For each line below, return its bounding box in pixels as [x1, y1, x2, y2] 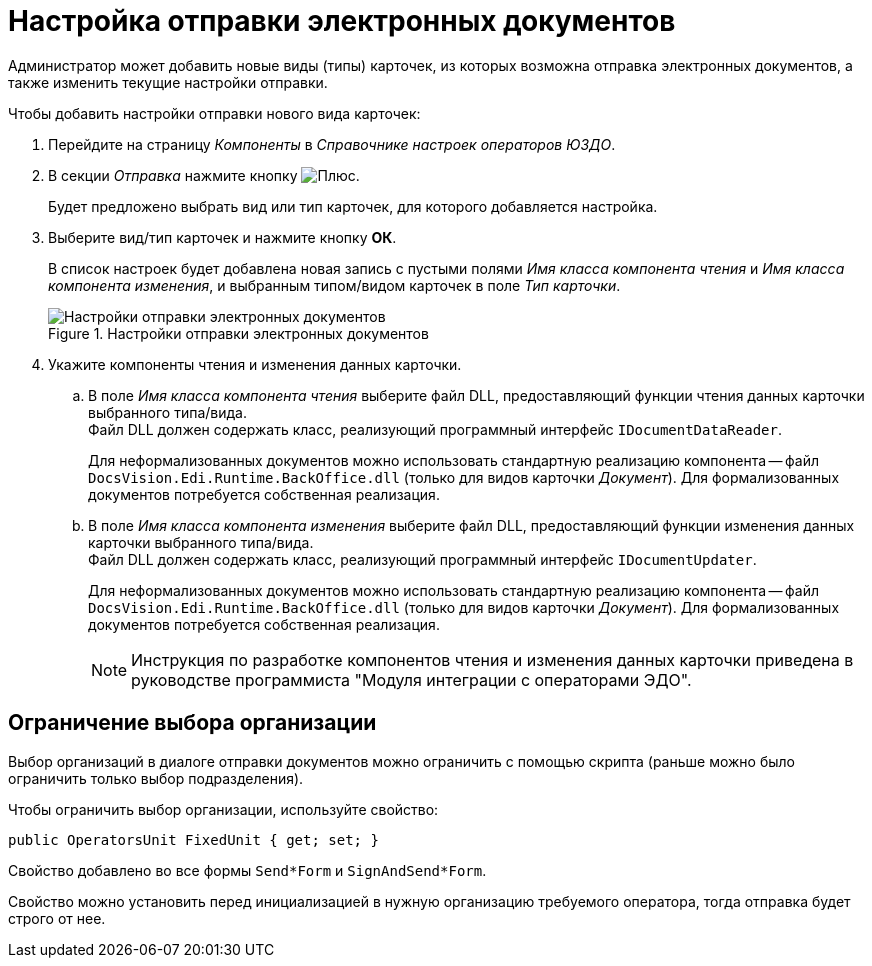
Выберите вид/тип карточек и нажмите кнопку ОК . [48, 228, 397, 246]
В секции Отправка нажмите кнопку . [48, 166, 360, 184]
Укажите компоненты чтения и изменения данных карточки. [48, 355, 462, 373]
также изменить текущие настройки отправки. [8, 73, 328, 91]
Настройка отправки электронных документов [8, 4, 676, 38]
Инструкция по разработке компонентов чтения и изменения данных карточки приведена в [131, 649, 854, 670]
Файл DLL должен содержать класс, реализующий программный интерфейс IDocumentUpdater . [88, 550, 757, 568]
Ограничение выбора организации [8, 710, 377, 736]
